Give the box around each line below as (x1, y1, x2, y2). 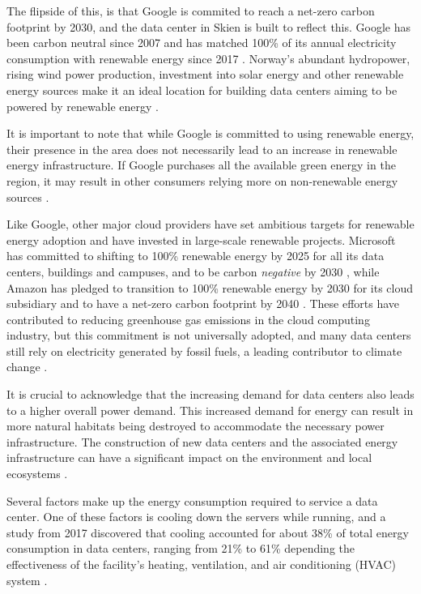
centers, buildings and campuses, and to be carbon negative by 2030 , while (6, 263, 380, 280)
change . (6, 358, 48, 375)
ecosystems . (6, 465, 68, 482)
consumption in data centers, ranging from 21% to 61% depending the (6, 540, 355, 557)
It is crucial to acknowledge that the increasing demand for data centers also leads (6, 386, 415, 403)
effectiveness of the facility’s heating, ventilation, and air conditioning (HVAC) (6, 556, 396, 572)
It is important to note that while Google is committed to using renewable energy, (6, 125, 415, 142)
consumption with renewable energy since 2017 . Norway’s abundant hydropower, (6, 49, 410, 66)
